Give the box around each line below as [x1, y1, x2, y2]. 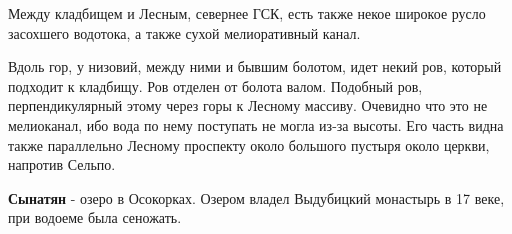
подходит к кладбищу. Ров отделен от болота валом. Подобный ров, [8, 75, 423, 96]
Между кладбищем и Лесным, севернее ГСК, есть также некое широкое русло [8, 3, 486, 23]
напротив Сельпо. [8, 154, 116, 175]
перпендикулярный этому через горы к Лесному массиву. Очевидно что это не [8, 95, 488, 116]
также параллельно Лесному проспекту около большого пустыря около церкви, [8, 134, 490, 155]
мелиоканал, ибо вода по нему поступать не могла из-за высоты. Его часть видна [8, 114, 504, 135]
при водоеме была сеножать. [8, 207, 182, 228]
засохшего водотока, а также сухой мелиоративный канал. [8, 22, 361, 43]
